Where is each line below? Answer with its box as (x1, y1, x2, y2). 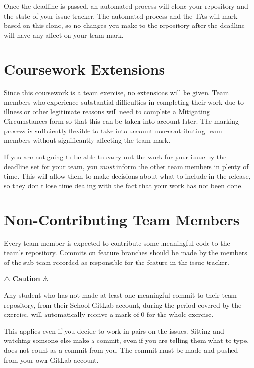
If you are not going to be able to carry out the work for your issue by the (4, 152, 227, 162)
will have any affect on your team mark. (4, 29, 124, 40)
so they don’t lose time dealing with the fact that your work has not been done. (4, 180, 243, 190)
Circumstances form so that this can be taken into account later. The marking (4, 116, 239, 126)
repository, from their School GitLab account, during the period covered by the (4, 299, 242, 310)
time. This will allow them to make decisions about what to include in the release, (4, 171, 251, 181)
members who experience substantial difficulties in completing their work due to (4, 97, 244, 107)
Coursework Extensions (4, 58, 165, 79)
